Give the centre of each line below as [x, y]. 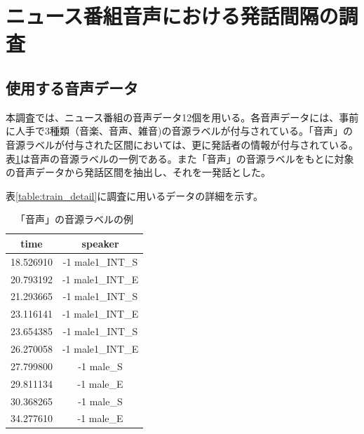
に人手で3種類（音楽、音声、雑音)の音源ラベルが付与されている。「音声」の [180, 131]
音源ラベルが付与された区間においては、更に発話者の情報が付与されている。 [182, 144]
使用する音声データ [72, 87]
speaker [100, 243]
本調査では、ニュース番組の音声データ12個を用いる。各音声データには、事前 [182, 117]
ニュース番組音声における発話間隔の [172, 16]
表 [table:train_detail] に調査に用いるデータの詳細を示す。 [134, 195]
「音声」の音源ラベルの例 [75, 219]
